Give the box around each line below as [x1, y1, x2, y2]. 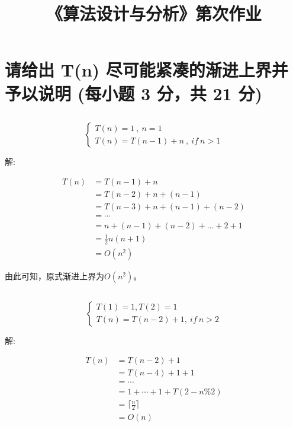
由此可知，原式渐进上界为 [5, 270, 104, 282]
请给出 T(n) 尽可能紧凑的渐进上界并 [5, 58, 288, 82]
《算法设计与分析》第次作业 [46, 1, 262, 26]
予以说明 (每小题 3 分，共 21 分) [5, 81, 262, 105]
